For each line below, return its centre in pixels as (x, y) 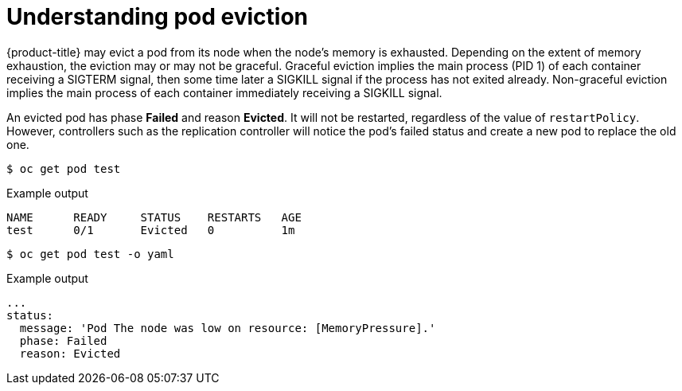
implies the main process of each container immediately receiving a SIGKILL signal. (224, 92)
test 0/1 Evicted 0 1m (151, 230)
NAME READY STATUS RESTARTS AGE (154, 217)
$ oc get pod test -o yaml (90, 254)
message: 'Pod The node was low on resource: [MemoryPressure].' (228, 328)
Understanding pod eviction (157, 17)
